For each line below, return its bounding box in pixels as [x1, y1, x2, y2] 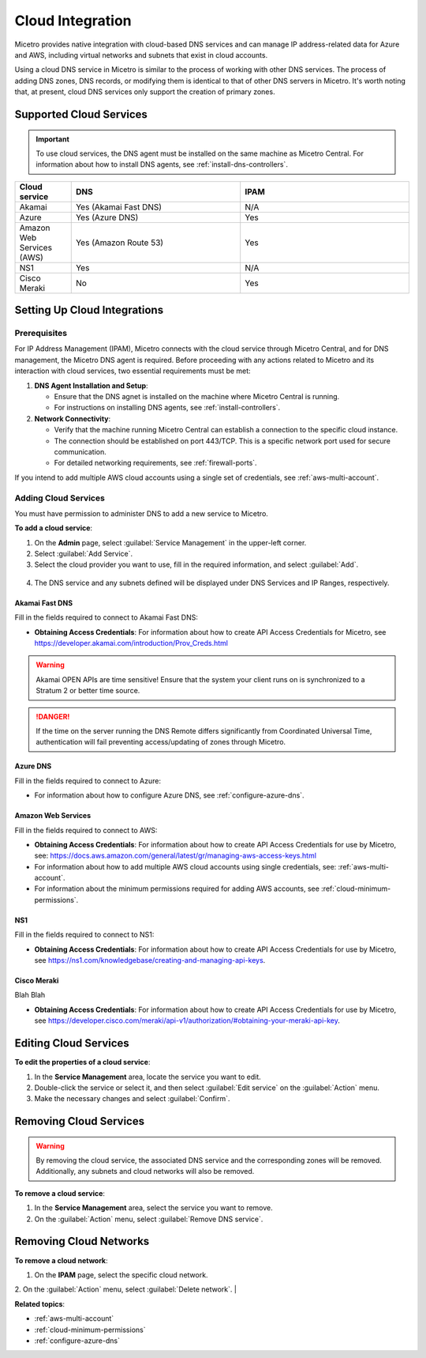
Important [35, 134, 70, 144]
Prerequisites [14, 328, 67, 339]
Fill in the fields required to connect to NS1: [14, 930, 155, 940]
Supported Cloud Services [14, 108, 148, 121]
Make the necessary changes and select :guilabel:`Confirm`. [34, 1094, 230, 1103]
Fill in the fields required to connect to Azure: [14, 775, 162, 786]
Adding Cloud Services [14, 492, 106, 504]
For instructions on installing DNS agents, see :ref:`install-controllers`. [54, 403, 281, 413]
